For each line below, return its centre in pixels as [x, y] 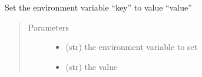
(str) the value [92, 66]
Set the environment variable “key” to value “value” [98, 7]
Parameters [48, 27]
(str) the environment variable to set [132, 47]
